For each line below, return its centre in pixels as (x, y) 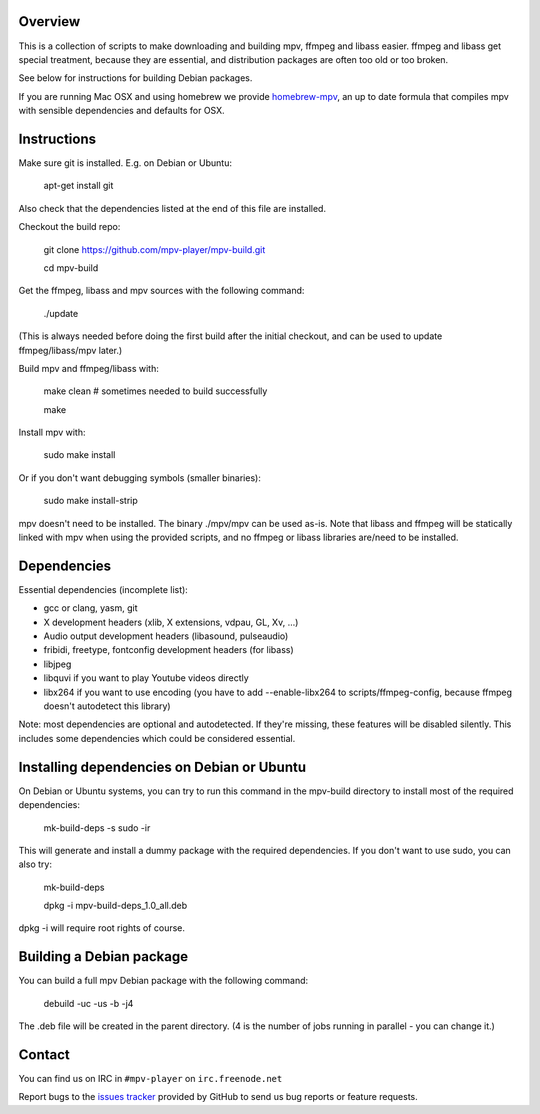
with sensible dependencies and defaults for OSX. (121, 111)
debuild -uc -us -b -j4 (88, 1003)
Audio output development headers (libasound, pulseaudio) (166, 636)
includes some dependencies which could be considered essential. (157, 738)
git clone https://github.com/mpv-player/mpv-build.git (154, 249)
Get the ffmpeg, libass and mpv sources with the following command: (161, 291)
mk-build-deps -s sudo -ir (97, 827)
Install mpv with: (52, 432)
